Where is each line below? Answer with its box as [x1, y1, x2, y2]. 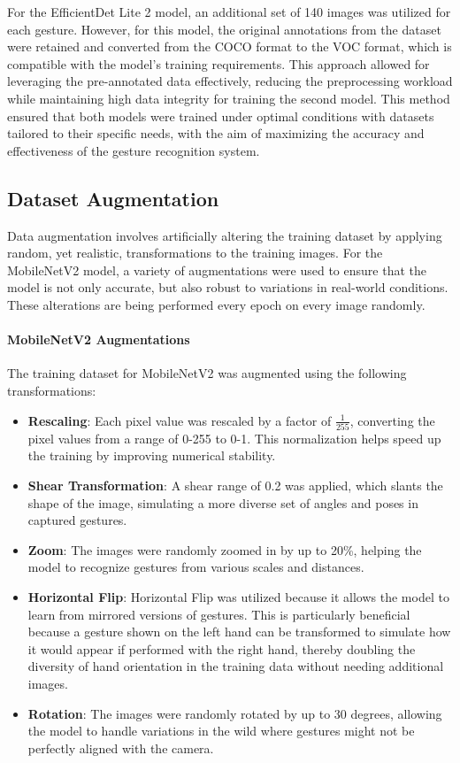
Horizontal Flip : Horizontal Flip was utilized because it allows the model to [27, 587, 449, 605]
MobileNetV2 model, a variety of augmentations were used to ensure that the [7, 260, 426, 279]
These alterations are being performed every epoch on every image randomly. [7, 295, 425, 313]
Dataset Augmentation [7, 184, 219, 212]
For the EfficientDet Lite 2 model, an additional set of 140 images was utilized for [7, 3, 451, 20]
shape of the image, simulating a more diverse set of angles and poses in [27, 493, 418, 512]
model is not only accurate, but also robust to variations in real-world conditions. [7, 278, 448, 297]
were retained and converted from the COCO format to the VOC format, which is [7, 37, 452, 56]
